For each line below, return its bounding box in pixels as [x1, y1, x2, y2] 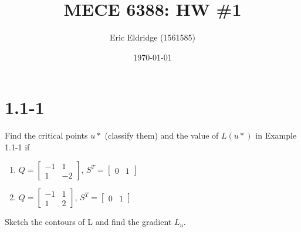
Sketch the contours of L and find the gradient [5, 216, 172, 228]
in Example [255, 129, 297, 142]
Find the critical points [5, 129, 88, 142]
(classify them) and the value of [104, 129, 219, 142]
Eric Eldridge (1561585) [110, 31, 195, 43]
